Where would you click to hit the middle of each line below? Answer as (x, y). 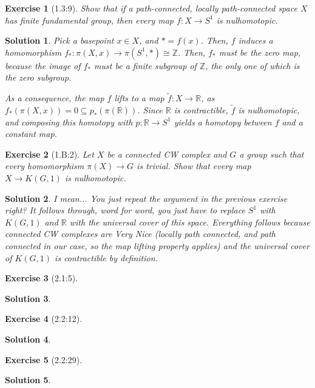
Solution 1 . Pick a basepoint (59, 40)
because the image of (43, 65)
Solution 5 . (28, 380)
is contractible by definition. (106, 257)
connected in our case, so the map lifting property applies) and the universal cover (157, 245)
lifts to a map (139, 98)
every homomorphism (45, 166)
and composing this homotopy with (69, 122)
